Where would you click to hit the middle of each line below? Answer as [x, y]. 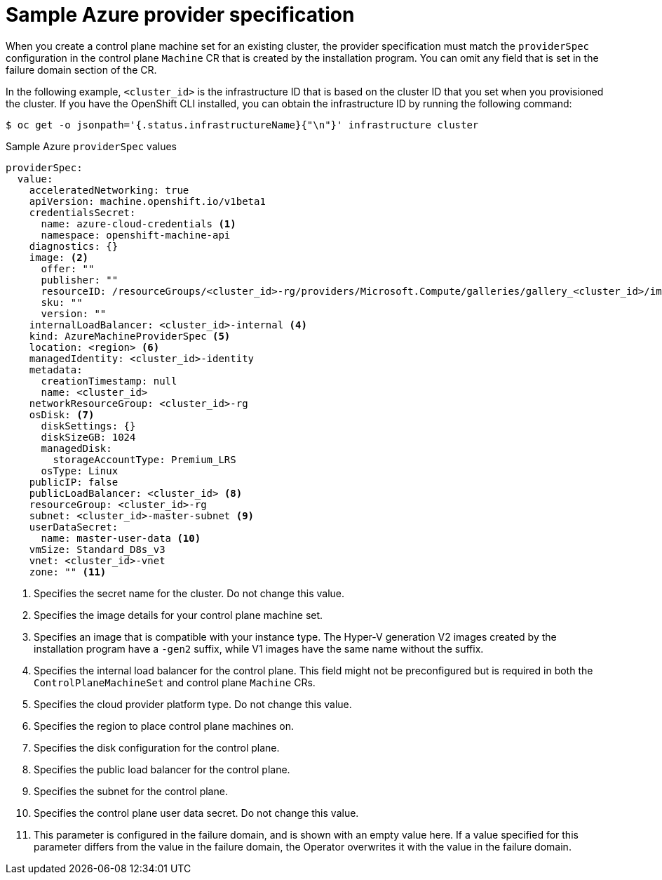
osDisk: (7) [62, 414]
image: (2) [59, 257]
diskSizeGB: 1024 [88, 437]
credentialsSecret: [82, 212]
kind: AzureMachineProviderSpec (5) [130, 336]
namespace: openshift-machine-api [136, 235]
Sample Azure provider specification [180, 15]
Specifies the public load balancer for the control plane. [162, 769]
